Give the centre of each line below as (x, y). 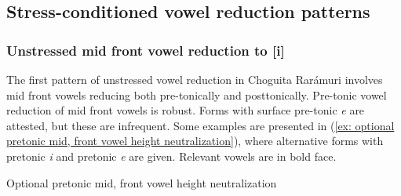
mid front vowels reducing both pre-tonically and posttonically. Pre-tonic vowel (197, 94)
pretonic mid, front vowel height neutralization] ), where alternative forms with (195, 141)
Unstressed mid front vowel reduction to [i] (146, 50)
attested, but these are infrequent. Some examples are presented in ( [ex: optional (200, 125)
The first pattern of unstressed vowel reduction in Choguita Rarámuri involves (195, 79)
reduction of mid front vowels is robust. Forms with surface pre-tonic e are (186, 110)
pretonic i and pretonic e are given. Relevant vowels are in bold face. (171, 156)
